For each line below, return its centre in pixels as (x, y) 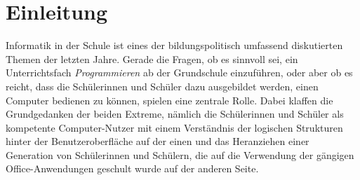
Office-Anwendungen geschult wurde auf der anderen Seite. (132, 168)
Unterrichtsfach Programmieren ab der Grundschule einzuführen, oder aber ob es (179, 72)
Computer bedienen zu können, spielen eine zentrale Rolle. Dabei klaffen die (169, 100)
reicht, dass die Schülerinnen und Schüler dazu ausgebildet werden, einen (162, 86)
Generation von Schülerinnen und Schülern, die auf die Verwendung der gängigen (180, 154)
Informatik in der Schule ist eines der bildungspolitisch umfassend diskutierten (174, 45)
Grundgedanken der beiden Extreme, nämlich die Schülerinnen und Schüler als (175, 114)
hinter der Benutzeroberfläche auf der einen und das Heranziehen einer (158, 141)
